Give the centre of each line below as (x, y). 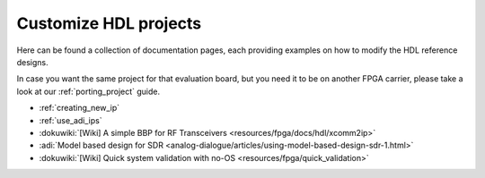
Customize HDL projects (109, 23)
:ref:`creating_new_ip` (79, 108)
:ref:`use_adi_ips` (71, 120)
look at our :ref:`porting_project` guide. (88, 91)
